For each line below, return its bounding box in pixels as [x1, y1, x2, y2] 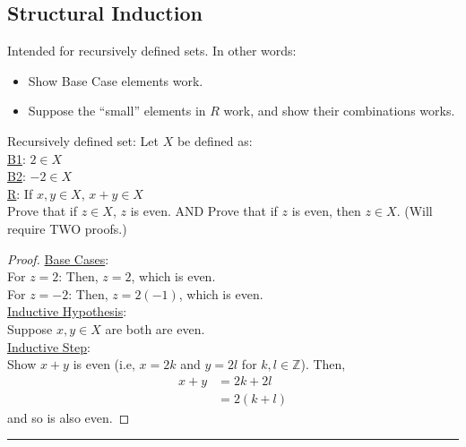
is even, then [291, 202, 361, 220]
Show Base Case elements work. [28, 71, 203, 90]
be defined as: [177, 131, 253, 150]
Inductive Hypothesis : [7, 302, 127, 321]
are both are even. [105, 319, 205, 338]
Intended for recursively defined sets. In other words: [7, 41, 297, 60]
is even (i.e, [73, 355, 135, 374]
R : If [7, 184, 33, 202]
